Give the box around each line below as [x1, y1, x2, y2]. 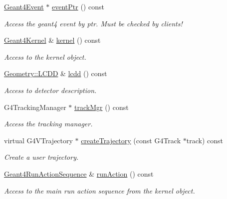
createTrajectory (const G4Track [81, 135, 181, 145]
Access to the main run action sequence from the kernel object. [4, 185, 195, 196]
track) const [186, 135, 223, 145]
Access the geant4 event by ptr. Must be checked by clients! [4, 18, 183, 28]
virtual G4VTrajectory [4, 135, 73, 145]
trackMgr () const [74, 101, 129, 112]
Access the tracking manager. [4, 118, 93, 129]
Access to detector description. [4, 85, 97, 95]
